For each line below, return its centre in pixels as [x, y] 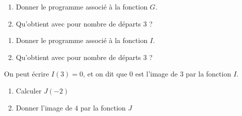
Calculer [29, 90]
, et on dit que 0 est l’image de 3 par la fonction [157, 74]
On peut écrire [27, 74]
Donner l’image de [44, 107]
